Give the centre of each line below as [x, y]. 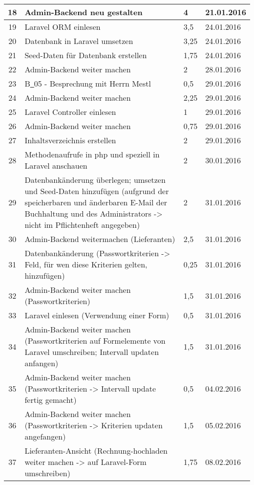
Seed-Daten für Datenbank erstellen [86, 55]
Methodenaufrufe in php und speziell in [92, 154]
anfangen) [42, 363]
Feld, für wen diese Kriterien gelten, [86, 264]
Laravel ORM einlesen [63, 27]
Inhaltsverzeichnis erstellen [70, 140]
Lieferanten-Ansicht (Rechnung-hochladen [96, 451]
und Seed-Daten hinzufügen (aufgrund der [97, 191]
